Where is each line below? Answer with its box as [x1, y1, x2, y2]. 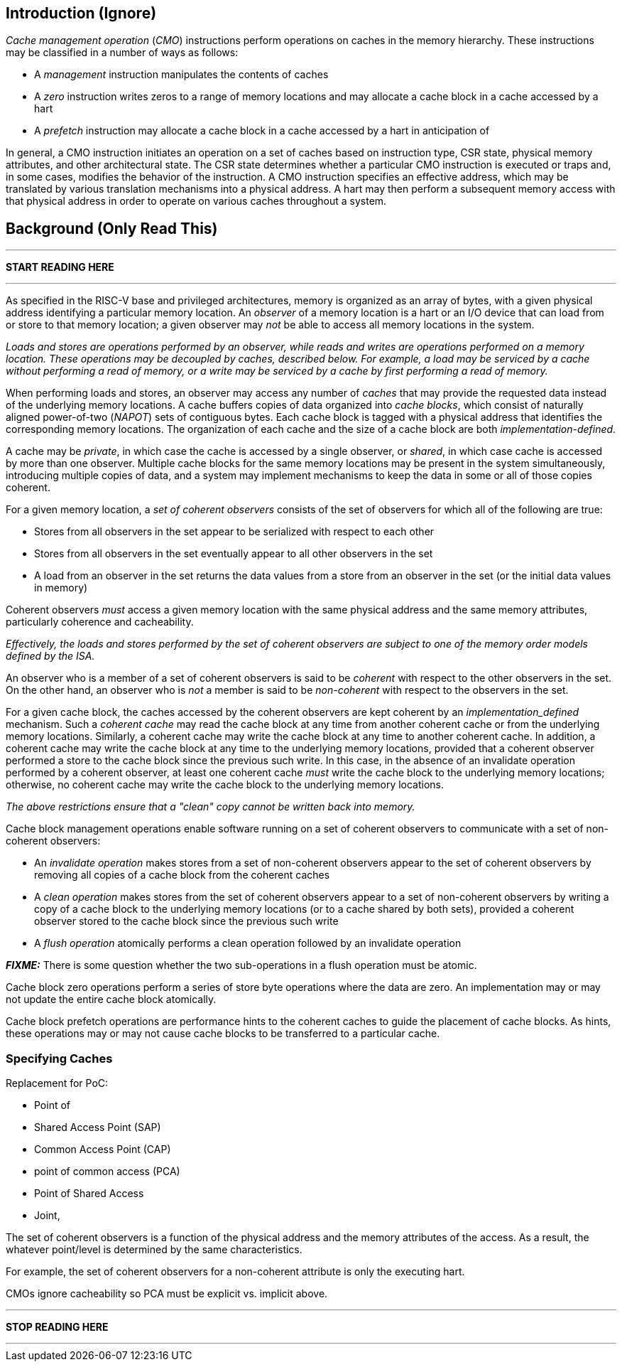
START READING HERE [6, 261, 114, 274]
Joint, [34, 1209, 60, 1222]
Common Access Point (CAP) [34, 1143, 171, 1156]
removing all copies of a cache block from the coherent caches [34, 869, 330, 881]
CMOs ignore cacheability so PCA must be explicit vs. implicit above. [6, 1287, 328, 1300]
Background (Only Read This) [6, 219, 218, 237]
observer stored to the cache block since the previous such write [34, 915, 339, 928]
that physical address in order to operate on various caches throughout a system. [6, 195, 387, 208]
